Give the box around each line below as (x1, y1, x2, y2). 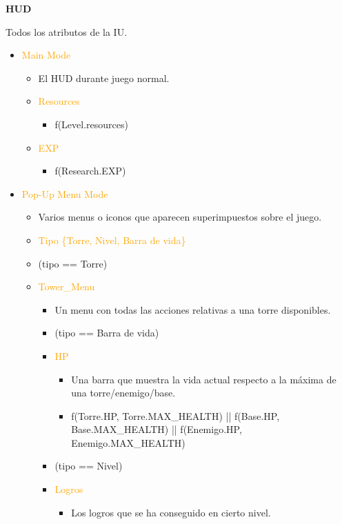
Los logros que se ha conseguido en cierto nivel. (71, 505, 271, 519)
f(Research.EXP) (54, 163, 126, 178)
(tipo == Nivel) (54, 458, 123, 473)
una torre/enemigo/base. (71, 385, 176, 400)
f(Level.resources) (54, 117, 128, 131)
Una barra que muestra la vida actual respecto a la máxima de (71, 372, 336, 386)
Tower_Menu (38, 279, 95, 294)
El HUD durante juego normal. (38, 70, 170, 85)
